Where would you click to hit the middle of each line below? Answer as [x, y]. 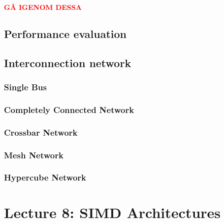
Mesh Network [34, 155]
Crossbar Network [41, 132]
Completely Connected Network [69, 109]
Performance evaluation [65, 33]
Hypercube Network [45, 177]
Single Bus [25, 87]
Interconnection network [68, 62]
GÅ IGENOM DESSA [43, 7]
